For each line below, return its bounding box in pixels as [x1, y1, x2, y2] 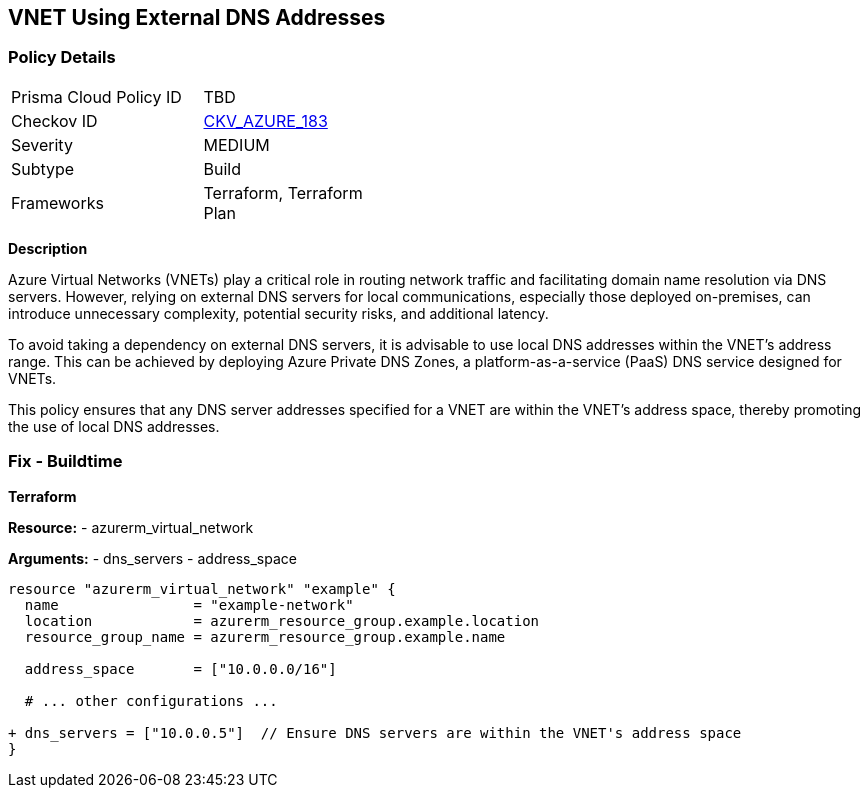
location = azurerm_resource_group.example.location [24, 612, 540, 629]
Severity [11, 134, 73, 155]
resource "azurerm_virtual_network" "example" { [8, 580, 396, 597]
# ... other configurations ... [24, 692, 278, 709]
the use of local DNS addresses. [8, 417, 220, 435]
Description [8, 239, 88, 257]
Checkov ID [11, 110, 98, 131]
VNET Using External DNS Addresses [8, 5, 386, 30]
